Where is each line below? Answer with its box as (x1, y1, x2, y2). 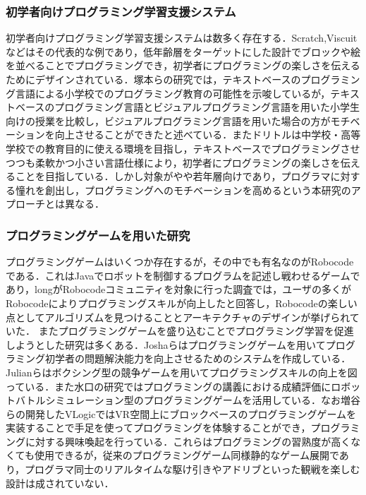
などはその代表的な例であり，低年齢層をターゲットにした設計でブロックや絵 (6, 44, 360, 59)
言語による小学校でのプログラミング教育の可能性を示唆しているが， (15, 85, 331, 100)
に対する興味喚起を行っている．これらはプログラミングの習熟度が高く (25, 434, 351, 448)
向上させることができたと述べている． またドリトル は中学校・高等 (54, 127, 361, 142)
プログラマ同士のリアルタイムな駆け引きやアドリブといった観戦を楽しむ (25, 462, 360, 477)
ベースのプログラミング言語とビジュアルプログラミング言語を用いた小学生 (15, 100, 360, 114)
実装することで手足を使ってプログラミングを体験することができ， (6, 420, 311, 435)
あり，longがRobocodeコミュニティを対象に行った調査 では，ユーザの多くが (6, 282, 352, 297)
